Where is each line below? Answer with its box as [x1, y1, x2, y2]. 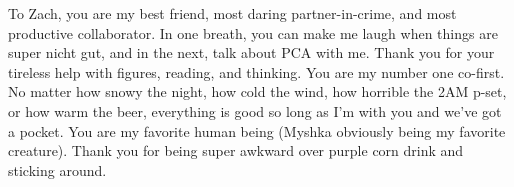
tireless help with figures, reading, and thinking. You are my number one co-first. [8, 61, 505, 82]
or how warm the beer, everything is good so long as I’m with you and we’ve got [8, 100, 502, 121]
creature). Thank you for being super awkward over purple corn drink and [8, 140, 464, 161]
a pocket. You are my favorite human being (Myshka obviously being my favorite [8, 120, 506, 141]
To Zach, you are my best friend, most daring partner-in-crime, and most [8, 3, 457, 23]
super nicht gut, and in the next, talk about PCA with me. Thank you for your [8, 42, 495, 63]
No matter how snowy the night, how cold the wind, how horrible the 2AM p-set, [8, 81, 507, 102]
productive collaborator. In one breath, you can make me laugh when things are [8, 22, 498, 43]
